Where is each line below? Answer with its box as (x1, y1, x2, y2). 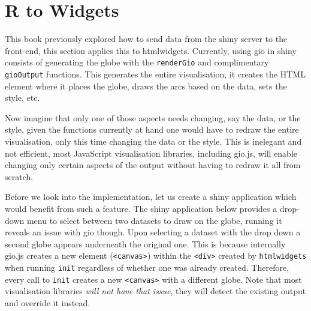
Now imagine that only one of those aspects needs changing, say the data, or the (5, 111, 301, 124)
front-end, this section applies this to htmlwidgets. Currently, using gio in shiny (5, 44, 297, 56)
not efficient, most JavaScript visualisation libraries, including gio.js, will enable (5, 146, 298, 159)
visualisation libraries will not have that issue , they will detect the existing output (5, 285, 306, 297)
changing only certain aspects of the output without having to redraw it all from (5, 159, 301, 171)
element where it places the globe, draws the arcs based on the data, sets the (5, 79, 287, 92)
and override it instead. (5, 296, 90, 309)
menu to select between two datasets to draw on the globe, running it (26, 214, 282, 226)
